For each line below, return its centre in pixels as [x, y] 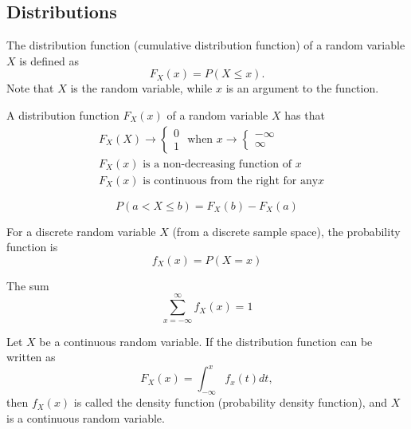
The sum [28, 285]
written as [31, 357]
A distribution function [63, 114]
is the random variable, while [141, 88]
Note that [30, 88]
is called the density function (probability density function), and [230, 402]
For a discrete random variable [81, 231]
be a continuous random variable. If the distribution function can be [206, 341]
